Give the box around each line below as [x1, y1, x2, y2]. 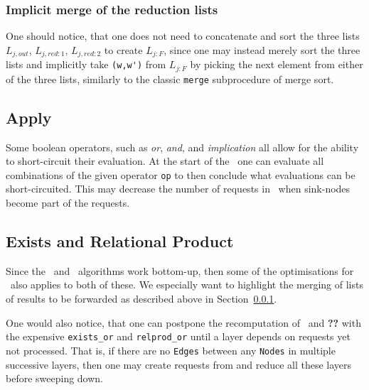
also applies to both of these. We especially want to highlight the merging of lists [10, 277, 363, 292]
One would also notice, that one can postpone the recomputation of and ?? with [6, 315, 361, 330]
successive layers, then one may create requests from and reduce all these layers [6, 357, 352, 372]
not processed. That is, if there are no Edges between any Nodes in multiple [6, 342, 336, 357]
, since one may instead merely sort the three [164, 42, 360, 57]
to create [104, 42, 143, 57]
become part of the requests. [6, 195, 130, 210]
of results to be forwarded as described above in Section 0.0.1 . [6, 291, 277, 305]
